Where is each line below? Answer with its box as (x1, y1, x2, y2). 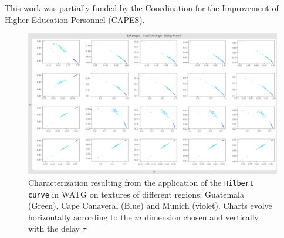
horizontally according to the (28, 210, 132, 223)
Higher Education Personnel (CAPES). (5, 13, 145, 25)
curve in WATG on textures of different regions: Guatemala (28, 188, 244, 200)
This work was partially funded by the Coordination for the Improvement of (5, 2, 279, 13)
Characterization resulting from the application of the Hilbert (28, 176, 254, 188)
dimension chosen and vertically (144, 210, 259, 223)
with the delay (28, 222, 80, 234)
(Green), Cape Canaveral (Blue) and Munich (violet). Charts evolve (28, 199, 272, 212)
